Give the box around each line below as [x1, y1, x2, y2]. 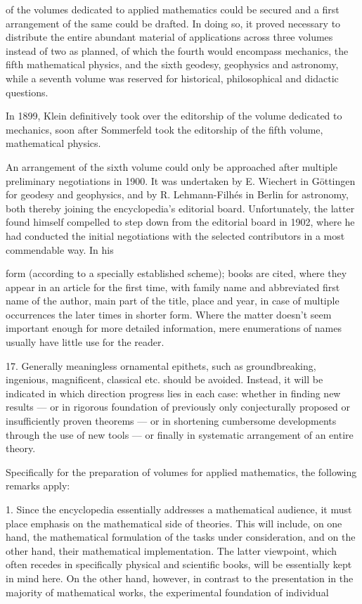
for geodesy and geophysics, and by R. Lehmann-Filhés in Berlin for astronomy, [6, 187, 349, 202]
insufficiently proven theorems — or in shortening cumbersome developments [6, 413, 337, 428]
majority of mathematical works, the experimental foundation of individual [6, 584, 329, 599]
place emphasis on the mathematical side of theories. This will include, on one [6, 515, 342, 530]
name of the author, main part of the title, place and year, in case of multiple [6, 293, 340, 308]
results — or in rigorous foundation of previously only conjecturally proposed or [6, 399, 350, 414]
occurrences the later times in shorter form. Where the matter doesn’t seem [6, 307, 332, 321]
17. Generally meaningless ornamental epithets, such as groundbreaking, [6, 358, 316, 373]
